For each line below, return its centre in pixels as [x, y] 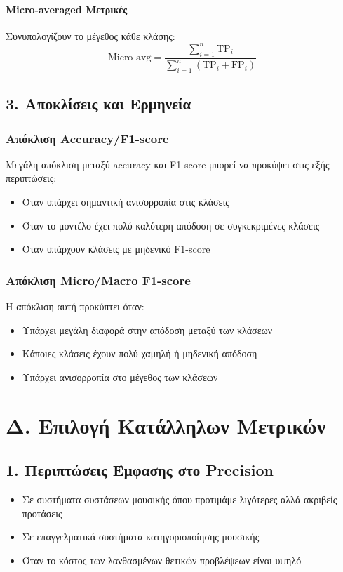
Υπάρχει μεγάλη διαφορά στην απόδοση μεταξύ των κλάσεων [147, 330]
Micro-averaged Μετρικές [67, 9]
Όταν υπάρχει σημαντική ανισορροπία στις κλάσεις [126, 202]
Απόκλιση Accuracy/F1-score [87, 138]
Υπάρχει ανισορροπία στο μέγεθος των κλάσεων [120, 377]
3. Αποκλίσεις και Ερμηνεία [99, 104]
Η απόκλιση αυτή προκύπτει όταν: [75, 306]
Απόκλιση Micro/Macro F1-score [98, 280]
